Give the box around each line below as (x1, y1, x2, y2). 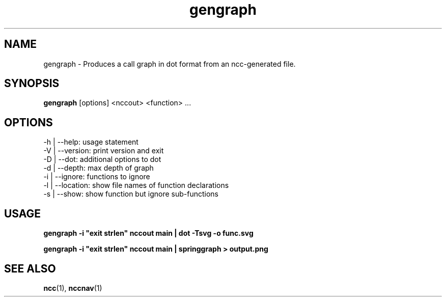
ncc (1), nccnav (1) (43, 283, 102, 292)
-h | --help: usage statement (43, 138, 138, 147)
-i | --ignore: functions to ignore (43, 172, 150, 181)
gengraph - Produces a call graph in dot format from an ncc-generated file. (43, 59, 296, 68)
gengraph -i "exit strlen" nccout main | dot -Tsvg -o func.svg (43, 229, 254, 238)
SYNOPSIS (4, 77, 60, 90)
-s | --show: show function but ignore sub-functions (43, 189, 218, 199)
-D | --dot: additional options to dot (43, 155, 161, 164)
